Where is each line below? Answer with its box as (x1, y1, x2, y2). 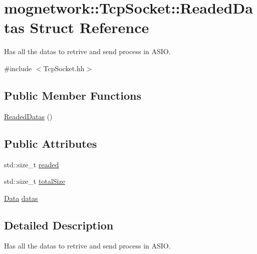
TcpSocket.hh (43, 63, 85, 73)
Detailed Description (4, 217, 114, 232)
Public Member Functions (4, 87, 141, 103)
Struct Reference (30, 17, 149, 38)
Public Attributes (4, 135, 97, 151)
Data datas (4, 192, 38, 203)
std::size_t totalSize (4, 176, 65, 186)
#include (4, 63, 32, 73)
